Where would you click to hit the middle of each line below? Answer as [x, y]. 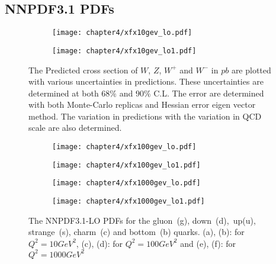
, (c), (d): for [100, 243]
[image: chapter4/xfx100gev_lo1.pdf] [126, 165]
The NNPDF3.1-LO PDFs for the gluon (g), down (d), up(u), [142, 220]
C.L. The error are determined [209, 93]
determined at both [64, 93]
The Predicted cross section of [83, 70]
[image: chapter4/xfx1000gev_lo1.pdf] [129, 202]
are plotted [251, 70]
